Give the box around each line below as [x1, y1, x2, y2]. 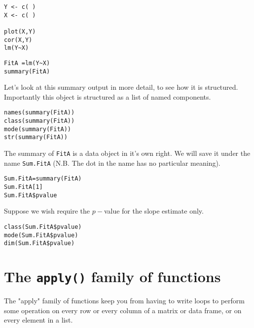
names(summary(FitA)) [4, 109, 75, 116]
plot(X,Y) [4, 28, 36, 35]
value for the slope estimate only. [104, 206, 204, 216]
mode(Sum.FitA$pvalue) [4, 231, 78, 239]
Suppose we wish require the [4, 206, 90, 216]
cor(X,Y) [4, 36, 33, 43]
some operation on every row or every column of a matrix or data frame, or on [4, 305, 242, 315]
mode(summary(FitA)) [4, 125, 72, 133]
